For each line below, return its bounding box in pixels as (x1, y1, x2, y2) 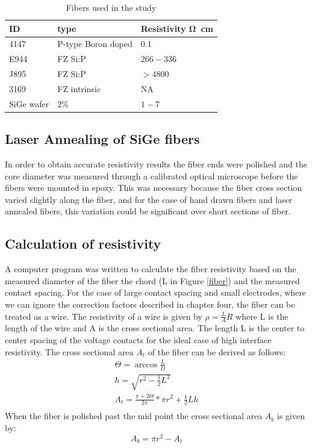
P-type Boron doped (57, 37, 133, 50)
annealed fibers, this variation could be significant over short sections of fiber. (5, 205, 291, 217)
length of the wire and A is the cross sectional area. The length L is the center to (5, 322, 305, 334)
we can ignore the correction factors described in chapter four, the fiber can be (5, 298, 295, 311)
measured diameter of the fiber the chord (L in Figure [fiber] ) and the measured (5, 274, 300, 287)
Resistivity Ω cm (140, 22, 214, 34)
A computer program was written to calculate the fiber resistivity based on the (5, 263, 296, 275)
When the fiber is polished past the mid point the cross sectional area (5, 409, 263, 422)
